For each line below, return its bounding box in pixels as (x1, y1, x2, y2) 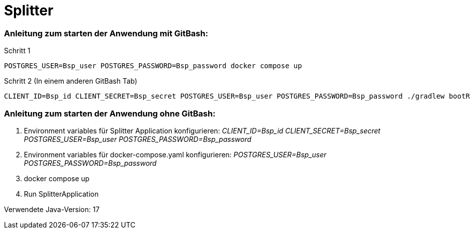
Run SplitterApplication (24, 189, 99, 198)
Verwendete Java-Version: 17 (4, 205, 100, 214)
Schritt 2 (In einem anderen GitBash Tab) (4, 77, 137, 86)
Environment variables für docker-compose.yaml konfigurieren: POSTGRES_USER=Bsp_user (24, 150, 327, 159)
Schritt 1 (4, 46, 30, 55)
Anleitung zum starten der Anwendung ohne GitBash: (4, 108, 216, 118)
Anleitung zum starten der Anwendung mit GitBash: (4, 28, 208, 38)
